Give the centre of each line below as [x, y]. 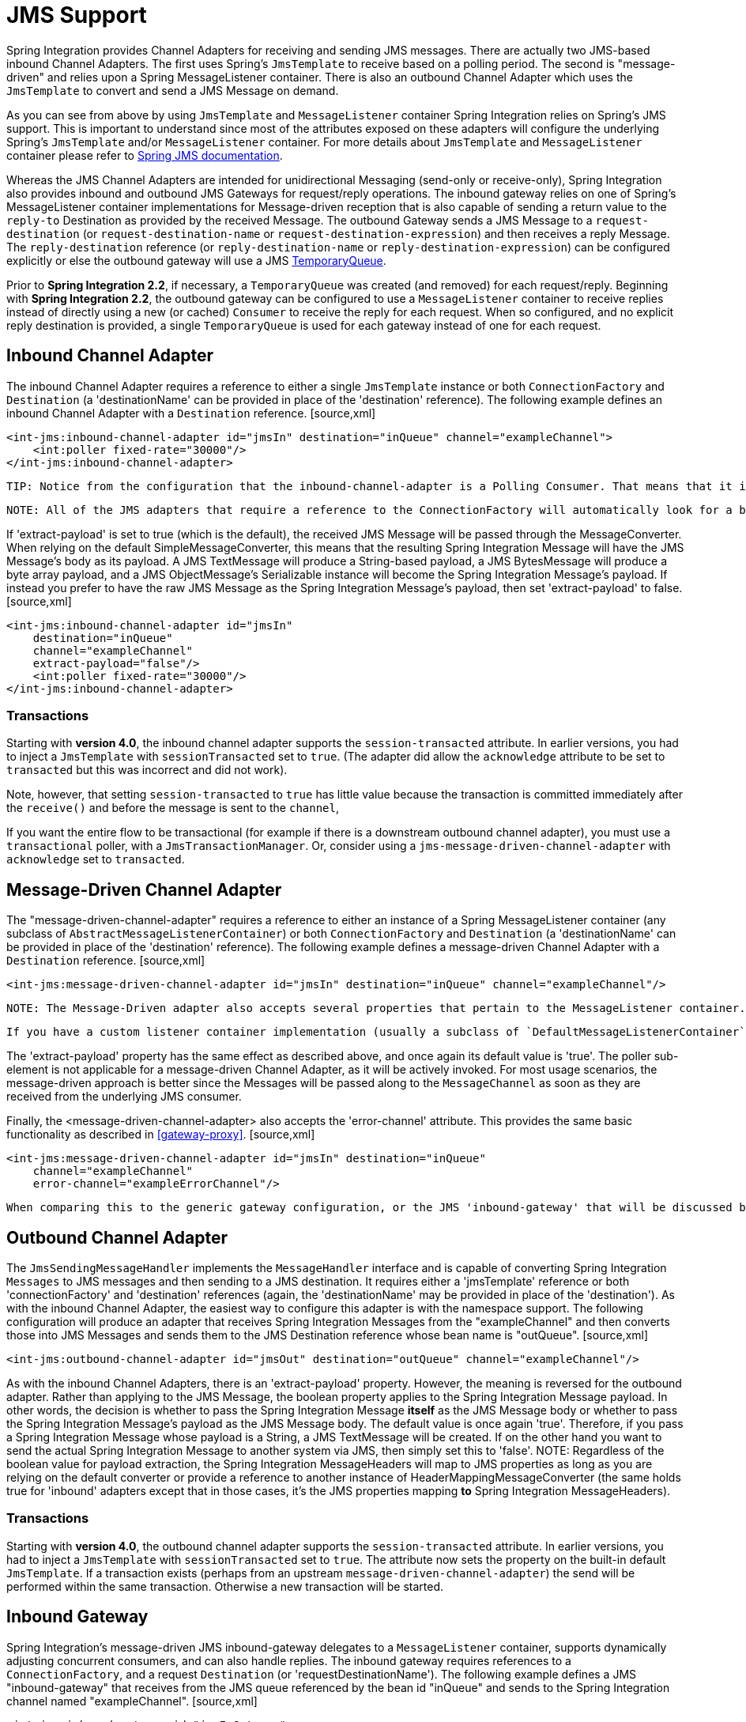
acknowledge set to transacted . [96, 859]
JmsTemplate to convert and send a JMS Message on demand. [173, 90]
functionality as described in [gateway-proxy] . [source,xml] [161, 1135]
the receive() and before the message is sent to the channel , [173, 808]
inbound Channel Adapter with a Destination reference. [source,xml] [191, 413]
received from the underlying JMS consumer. [124, 1097]
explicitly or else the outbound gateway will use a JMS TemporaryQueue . [196, 260]
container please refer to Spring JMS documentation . [145, 155]
